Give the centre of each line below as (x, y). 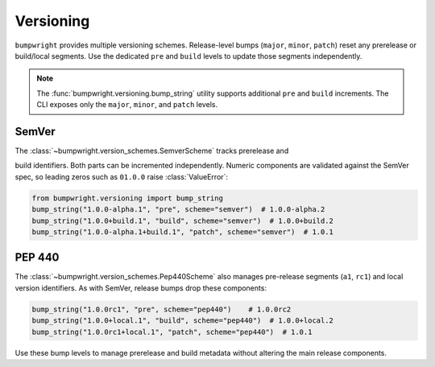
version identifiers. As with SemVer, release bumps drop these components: (141, 288)
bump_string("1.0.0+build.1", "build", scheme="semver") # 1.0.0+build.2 (183, 221)
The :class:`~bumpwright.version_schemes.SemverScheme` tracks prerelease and (152, 151)
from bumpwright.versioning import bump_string (127, 198)
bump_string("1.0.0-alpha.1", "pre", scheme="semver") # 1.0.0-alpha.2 (178, 210)
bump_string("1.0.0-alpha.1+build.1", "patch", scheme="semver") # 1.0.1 (183, 232)
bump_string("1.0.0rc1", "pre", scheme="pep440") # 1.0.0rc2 (162, 309)
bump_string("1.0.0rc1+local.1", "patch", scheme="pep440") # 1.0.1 (172, 332)
